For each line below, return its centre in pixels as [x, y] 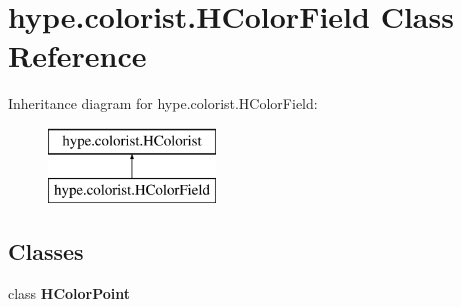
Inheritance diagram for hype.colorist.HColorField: [163, 103]
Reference [77, 55]
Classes [46, 251]
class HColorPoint [69, 293]
